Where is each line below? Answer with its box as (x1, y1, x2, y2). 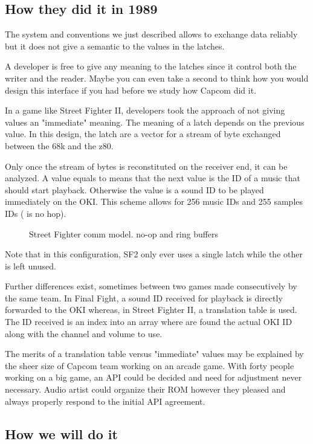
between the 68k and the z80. (5, 139, 114, 152)
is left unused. (5, 259, 56, 272)
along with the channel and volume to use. (5, 327, 163, 339)
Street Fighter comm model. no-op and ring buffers (29, 227, 219, 240)
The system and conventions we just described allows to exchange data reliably (5, 28, 298, 40)
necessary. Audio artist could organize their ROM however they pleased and (5, 383, 286, 396)
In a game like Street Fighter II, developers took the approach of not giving (5, 104, 285, 117)
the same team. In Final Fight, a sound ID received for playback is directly (5, 291, 283, 304)
